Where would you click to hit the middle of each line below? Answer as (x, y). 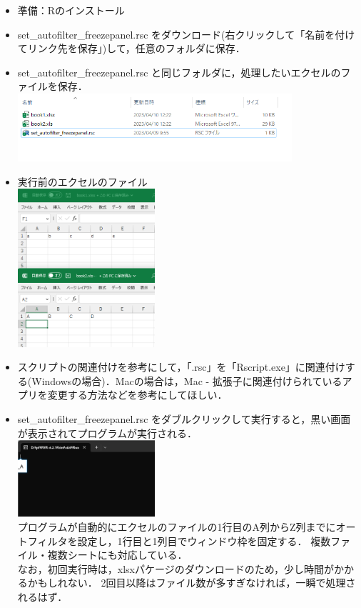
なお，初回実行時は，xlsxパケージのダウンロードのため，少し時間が (176, 568)
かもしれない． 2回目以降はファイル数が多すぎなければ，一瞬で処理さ (192, 583)
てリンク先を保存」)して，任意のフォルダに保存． (131, 48)
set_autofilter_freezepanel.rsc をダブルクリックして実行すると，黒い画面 (184, 418)
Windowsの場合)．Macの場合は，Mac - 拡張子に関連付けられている (187, 380)
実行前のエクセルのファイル (82, 181)
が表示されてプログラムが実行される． (107, 433)
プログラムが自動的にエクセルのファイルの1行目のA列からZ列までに (177, 527)
